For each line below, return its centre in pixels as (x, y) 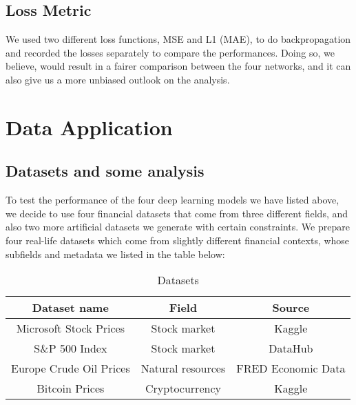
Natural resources (183, 368)
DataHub (291, 348)
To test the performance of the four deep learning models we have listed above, (172, 200)
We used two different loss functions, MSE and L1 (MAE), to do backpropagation (178, 39)
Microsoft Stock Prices (71, 328)
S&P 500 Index (71, 348)
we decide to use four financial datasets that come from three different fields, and (177, 213)
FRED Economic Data (291, 368)
